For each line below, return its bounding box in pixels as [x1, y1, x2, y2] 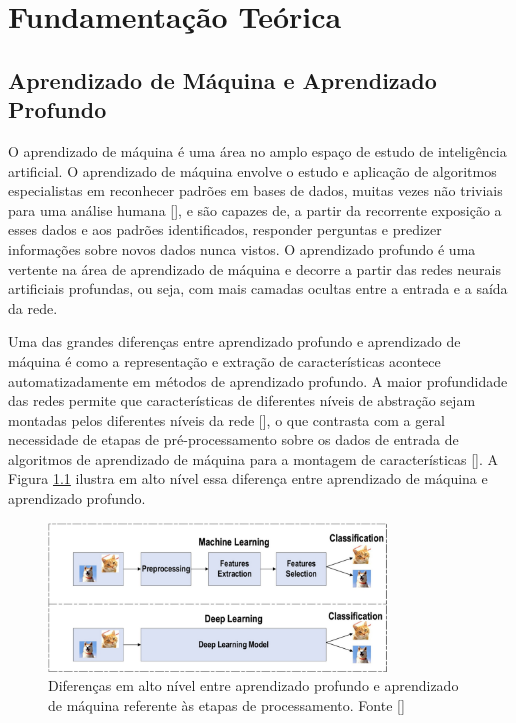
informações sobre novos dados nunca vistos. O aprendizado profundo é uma [8, 238, 476, 259]
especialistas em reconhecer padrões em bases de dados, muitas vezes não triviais [8, 180, 503, 201]
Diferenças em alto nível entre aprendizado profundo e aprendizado [48, 675, 459, 696]
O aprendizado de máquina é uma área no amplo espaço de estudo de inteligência [8, 140, 507, 161]
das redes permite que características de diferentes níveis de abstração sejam [8, 390, 476, 411]
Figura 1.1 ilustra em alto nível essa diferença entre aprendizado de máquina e [8, 468, 488, 489]
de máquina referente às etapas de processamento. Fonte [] [48, 694, 405, 715]
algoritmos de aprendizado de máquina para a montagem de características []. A [8, 448, 499, 469]
